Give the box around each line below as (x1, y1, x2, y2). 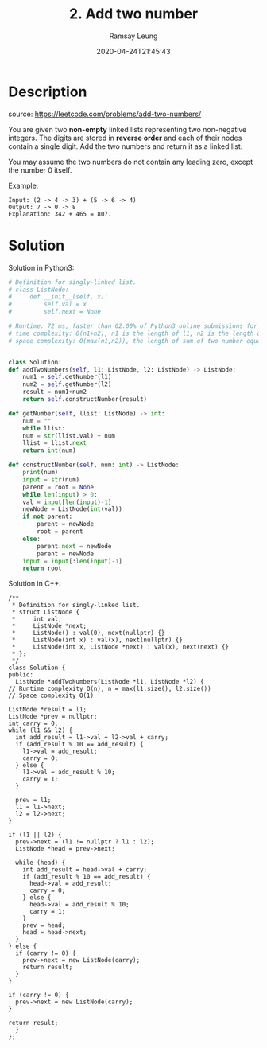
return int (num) (22, 446, 77, 454)
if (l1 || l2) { (8, 831, 62, 840)
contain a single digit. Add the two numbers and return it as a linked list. (8, 141, 243, 151)
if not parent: (22, 512, 73, 521)
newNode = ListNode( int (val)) (22, 505, 123, 513)
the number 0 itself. (8, 165, 72, 175)
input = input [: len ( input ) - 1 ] (22, 557, 123, 565)
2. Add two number (68, 5, 199, 23)
